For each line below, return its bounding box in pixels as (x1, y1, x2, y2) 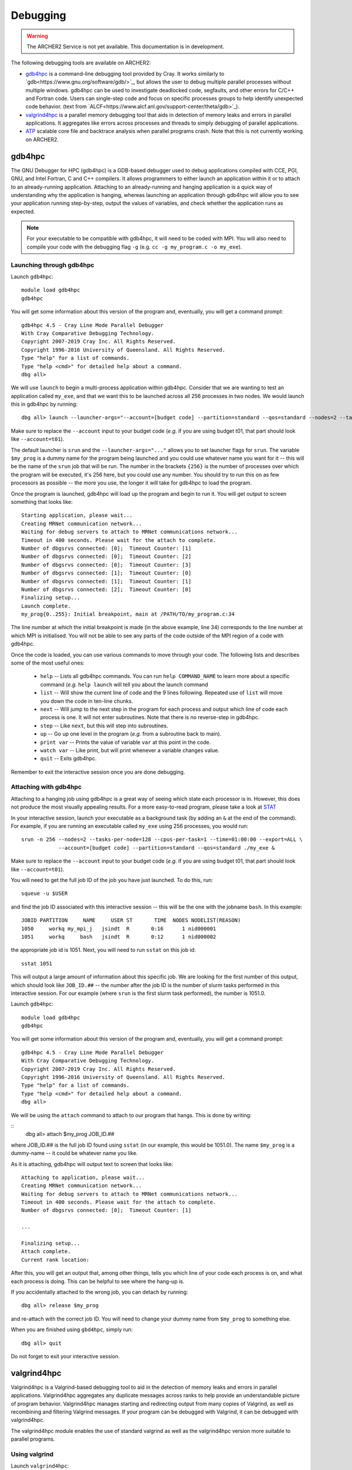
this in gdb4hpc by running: (11, 400, 78, 408)
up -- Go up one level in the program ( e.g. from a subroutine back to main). (40, 730, 222, 737)
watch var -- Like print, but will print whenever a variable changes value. (40, 747, 219, 754)
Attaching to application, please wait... (21, 1174, 145, 1181)
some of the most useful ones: (11, 659, 85, 667)
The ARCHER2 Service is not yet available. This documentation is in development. (26, 43, 225, 50)
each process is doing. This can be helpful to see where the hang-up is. (11, 1278, 185, 1285)
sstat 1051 (21, 960, 53, 967)
